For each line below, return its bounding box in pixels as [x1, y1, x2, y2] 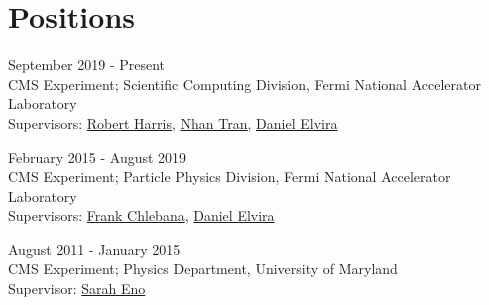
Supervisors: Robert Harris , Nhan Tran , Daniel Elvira [8, 112, 338, 133]
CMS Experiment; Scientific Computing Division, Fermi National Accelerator [8, 73, 481, 94]
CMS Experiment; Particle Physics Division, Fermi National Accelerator [8, 166, 451, 187]
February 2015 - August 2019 [8, 146, 187, 167]
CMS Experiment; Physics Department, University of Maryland [8, 258, 398, 279]
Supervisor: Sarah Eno [8, 278, 146, 299]
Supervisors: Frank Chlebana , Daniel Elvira [8, 205, 275, 226]
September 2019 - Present [8, 54, 166, 75]
